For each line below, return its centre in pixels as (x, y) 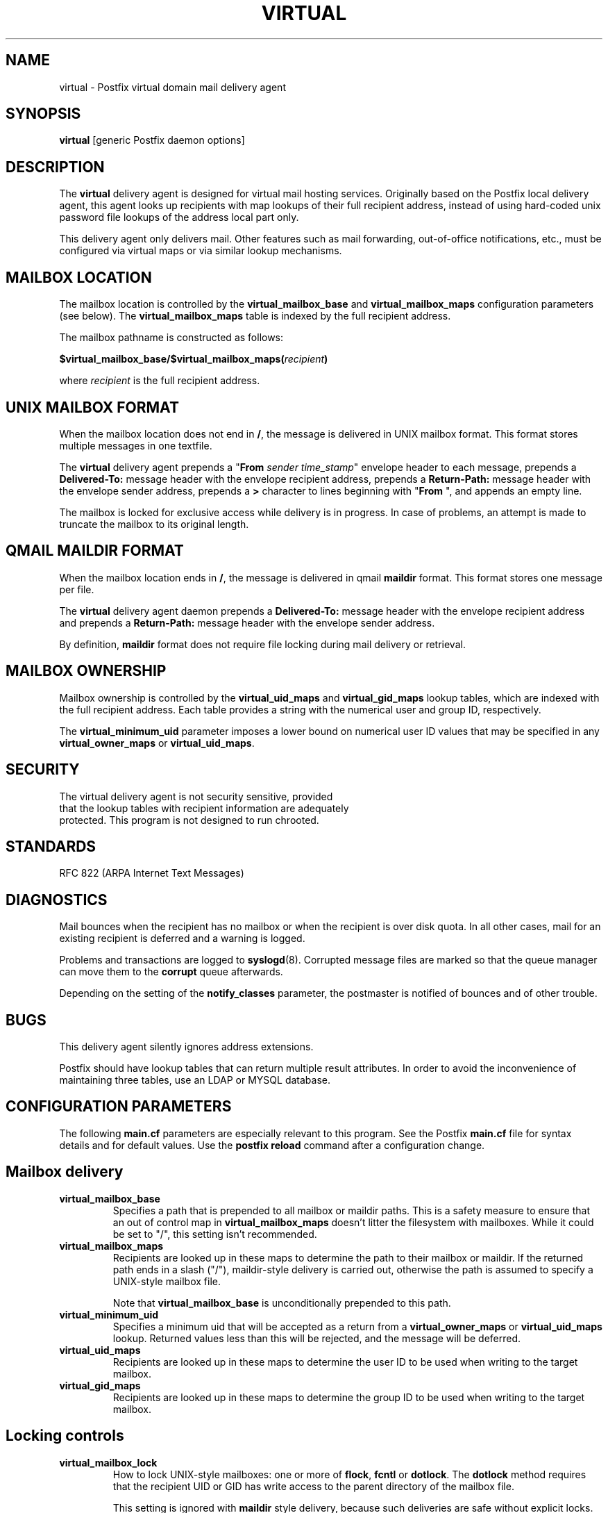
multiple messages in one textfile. (136, 445)
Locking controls (65, 1436)
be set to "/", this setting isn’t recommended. (215, 1234)
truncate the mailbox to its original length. (154, 524)
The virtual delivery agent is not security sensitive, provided (196, 796)
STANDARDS (51, 846)
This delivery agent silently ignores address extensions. (186, 1047)
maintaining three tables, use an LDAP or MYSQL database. (195, 1080)
